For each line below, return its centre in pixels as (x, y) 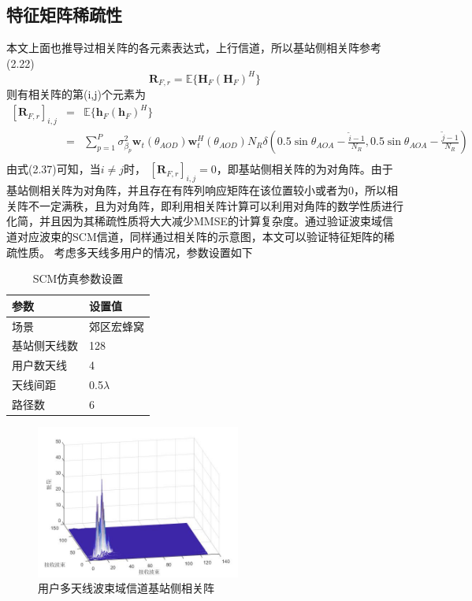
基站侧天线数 (45, 345)
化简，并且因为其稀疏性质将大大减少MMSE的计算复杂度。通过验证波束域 (194, 221)
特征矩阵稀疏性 (64, 15)
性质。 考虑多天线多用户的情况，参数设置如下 (135, 252)
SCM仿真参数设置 (78, 278)
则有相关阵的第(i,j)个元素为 (76, 94)
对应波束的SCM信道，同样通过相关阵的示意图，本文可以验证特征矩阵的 (200, 236)
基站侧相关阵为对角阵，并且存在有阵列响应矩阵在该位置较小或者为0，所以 (197, 190)
